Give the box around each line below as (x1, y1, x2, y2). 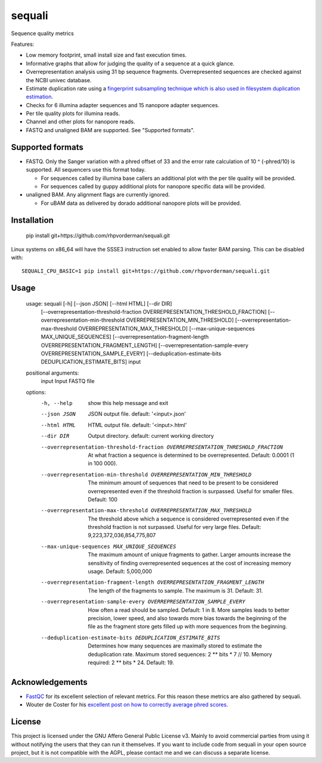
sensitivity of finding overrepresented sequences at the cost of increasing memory (88, 559, 292, 566)
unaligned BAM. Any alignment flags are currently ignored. (26, 191, 170, 198)
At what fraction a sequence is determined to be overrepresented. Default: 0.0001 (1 (88, 451, 295, 459)
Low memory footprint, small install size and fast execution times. (26, 51, 187, 59)
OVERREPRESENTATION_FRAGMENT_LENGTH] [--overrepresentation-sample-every (41, 341, 249, 348)
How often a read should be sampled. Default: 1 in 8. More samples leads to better (88, 606, 290, 613)
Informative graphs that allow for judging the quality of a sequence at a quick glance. (26, 60, 235, 67)
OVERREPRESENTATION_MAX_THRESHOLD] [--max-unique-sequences (78, 325, 255, 332)
